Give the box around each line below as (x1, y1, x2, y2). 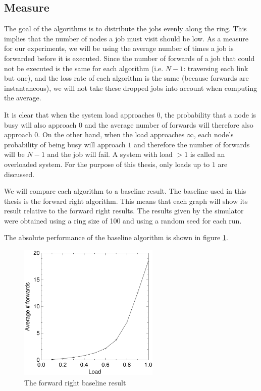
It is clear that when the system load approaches (4, 109, 154, 120)
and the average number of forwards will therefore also (84, 119, 253, 130)
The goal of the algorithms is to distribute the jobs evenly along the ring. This (4, 23, 247, 34)
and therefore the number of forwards (133, 139, 250, 149)
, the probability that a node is (160, 109, 256, 120)
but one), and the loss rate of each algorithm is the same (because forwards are (4, 73, 249, 83)
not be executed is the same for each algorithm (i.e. (4, 63, 164, 73)
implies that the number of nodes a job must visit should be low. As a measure (4, 33, 248, 43)
